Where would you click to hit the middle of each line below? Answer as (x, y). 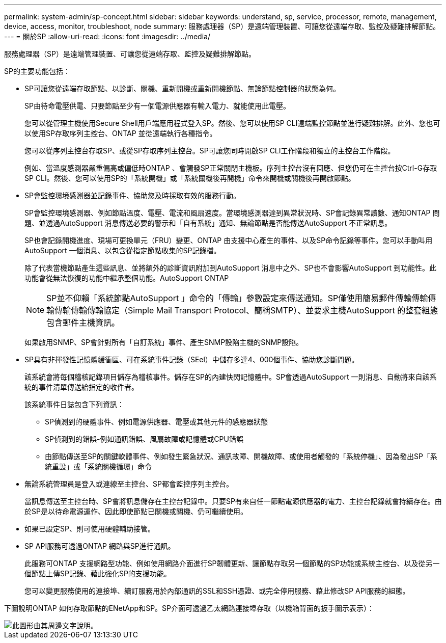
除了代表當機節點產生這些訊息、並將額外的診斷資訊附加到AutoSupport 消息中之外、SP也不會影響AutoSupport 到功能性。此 (231, 268)
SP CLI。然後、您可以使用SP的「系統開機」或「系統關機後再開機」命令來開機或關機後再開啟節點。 (190, 178)
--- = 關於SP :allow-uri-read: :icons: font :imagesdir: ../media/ (107, 36)
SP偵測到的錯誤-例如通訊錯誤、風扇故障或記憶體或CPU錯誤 (144, 439)
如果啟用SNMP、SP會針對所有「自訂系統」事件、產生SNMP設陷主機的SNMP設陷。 (164, 342)
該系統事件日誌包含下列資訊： (74, 404)
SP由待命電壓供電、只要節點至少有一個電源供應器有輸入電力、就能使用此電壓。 (157, 106)
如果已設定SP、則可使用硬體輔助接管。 (90, 529)
